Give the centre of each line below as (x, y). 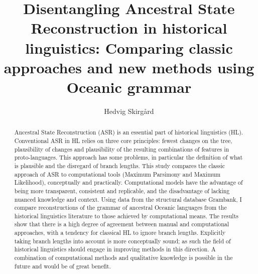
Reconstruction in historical (129, 28)
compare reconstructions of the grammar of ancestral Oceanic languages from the (120, 208)
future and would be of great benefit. (62, 266)
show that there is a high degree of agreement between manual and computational (122, 224)
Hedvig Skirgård (129, 111)
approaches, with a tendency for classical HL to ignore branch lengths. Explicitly (120, 233)
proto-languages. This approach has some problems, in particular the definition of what (128, 157)
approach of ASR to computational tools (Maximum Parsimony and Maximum (117, 174)
